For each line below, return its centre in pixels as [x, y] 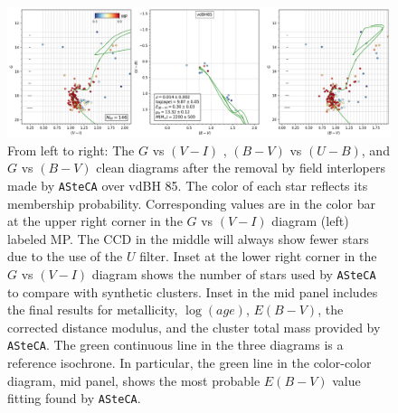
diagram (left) [310, 221]
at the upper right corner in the [95, 221]
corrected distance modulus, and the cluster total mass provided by [194, 327]
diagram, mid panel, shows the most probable [134, 380]
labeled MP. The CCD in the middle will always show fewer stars [188, 238]
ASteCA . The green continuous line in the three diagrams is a [175, 345]
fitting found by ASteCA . [74, 398]
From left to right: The [71, 150]
